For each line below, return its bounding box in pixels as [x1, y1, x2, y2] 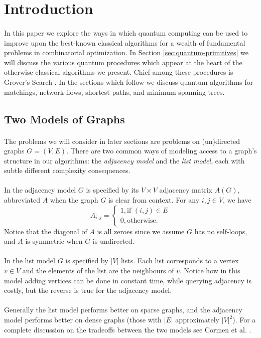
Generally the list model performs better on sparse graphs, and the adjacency [4, 304, 242, 315]
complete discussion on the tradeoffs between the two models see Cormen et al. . [4, 324, 251, 334]
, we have [222, 195, 251, 205]
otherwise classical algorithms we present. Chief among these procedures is [4, 67, 233, 77]
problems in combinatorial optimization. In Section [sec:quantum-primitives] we [4, 47, 248, 58]
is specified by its [86, 185, 139, 195]
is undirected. [92, 236, 135, 246]
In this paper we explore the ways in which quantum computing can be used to [4, 27, 248, 38]
